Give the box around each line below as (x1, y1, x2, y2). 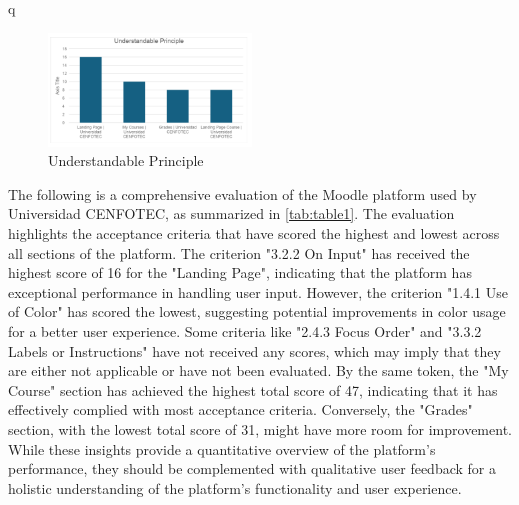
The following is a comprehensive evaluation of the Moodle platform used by (8, 183, 477, 204)
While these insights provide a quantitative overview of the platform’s (8, 438, 436, 459)
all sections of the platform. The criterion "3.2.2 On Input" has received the (8, 242, 470, 263)
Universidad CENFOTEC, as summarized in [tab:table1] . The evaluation (8, 203, 455, 224)
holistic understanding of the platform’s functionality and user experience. (8, 477, 462, 498)
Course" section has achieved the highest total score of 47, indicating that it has (8, 379, 498, 400)
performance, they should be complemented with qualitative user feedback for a (8, 458, 496, 479)
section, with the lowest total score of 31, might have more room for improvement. (8, 419, 512, 439)
